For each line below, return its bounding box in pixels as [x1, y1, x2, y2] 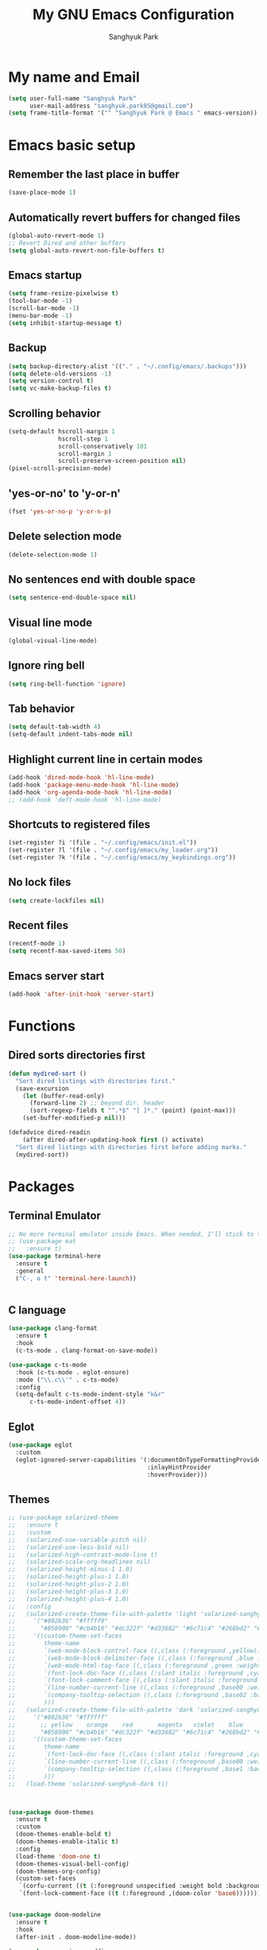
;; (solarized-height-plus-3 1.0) [8, 1587, 130, 1595]
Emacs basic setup [8, 136, 136, 154]
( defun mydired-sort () [8, 1070, 87, 1078]
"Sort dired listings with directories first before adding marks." [15, 1143, 247, 1151]
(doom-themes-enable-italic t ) [15, 1838, 119, 1846]
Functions [8, 1017, 75, 1035]
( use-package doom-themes [8, 1808, 94, 1816]
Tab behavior [8, 702, 75, 716]
